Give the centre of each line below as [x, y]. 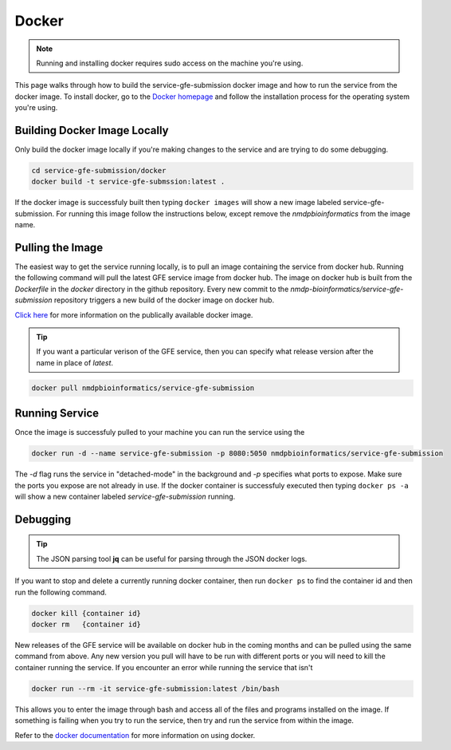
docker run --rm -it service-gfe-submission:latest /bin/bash [155, 689]
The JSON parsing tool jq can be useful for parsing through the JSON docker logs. [172, 559]
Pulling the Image [59, 247]
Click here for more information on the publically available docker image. [134, 314]
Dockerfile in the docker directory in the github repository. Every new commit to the [152, 289]
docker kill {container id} [86, 613]
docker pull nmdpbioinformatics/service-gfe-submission [143, 388]
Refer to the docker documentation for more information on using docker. [135, 735]
